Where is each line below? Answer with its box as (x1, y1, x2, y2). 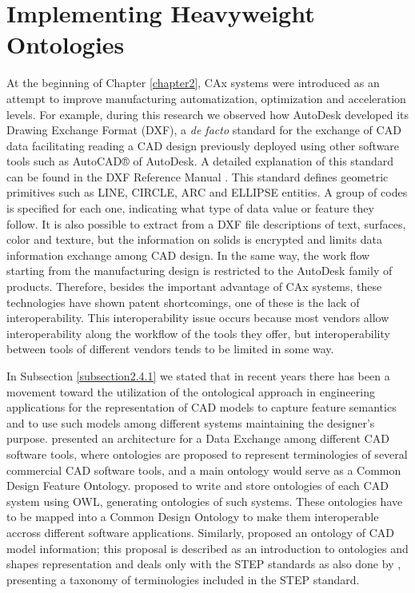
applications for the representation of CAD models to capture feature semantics (6, 399, 397, 416)
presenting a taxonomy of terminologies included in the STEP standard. (6, 571, 360, 587)
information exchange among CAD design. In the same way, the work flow (6, 246, 370, 263)
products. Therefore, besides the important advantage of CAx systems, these (6, 278, 382, 295)
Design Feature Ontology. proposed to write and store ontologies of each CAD (6, 477, 389, 494)
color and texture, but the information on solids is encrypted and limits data (6, 231, 382, 248)
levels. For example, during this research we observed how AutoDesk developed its (6, 105, 409, 122)
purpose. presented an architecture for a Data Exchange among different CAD (6, 430, 389, 447)
